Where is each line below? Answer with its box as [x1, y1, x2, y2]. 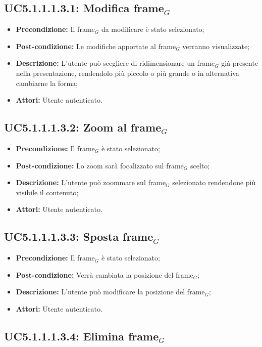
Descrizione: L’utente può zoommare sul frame [16, 177, 166, 188]
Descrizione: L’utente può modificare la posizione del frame [16, 286, 205, 297]
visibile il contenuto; [16, 187, 79, 197]
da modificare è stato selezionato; [101, 24, 204, 34]
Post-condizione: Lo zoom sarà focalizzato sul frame [16, 160, 184, 170]
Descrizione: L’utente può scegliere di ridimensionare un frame [16, 58, 215, 68]
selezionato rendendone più [172, 177, 256, 188]
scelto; [190, 160, 210, 170]
